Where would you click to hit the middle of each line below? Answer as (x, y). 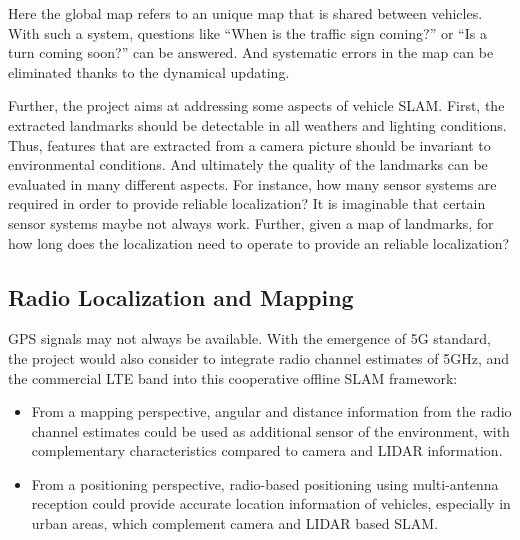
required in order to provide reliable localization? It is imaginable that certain (247, 203)
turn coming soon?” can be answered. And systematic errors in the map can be (251, 52)
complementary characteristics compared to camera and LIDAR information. (267, 450)
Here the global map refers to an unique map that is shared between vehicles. (245, 13)
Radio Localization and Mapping (181, 296)
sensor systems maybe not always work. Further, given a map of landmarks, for (251, 222)
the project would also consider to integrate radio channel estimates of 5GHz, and (259, 357)
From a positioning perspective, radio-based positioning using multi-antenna (265, 483)
